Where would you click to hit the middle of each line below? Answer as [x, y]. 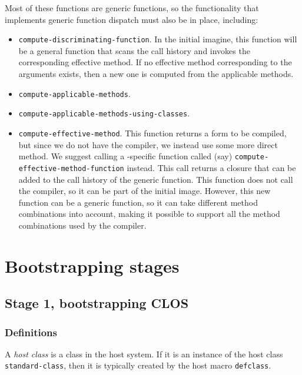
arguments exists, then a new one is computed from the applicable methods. [156, 74]
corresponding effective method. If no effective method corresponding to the [155, 62]
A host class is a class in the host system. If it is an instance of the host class [144, 354]
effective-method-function [71, 168]
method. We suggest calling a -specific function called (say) [125, 156]
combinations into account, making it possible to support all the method [149, 214]
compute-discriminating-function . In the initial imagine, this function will [158, 39]
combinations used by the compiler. [82, 225]
